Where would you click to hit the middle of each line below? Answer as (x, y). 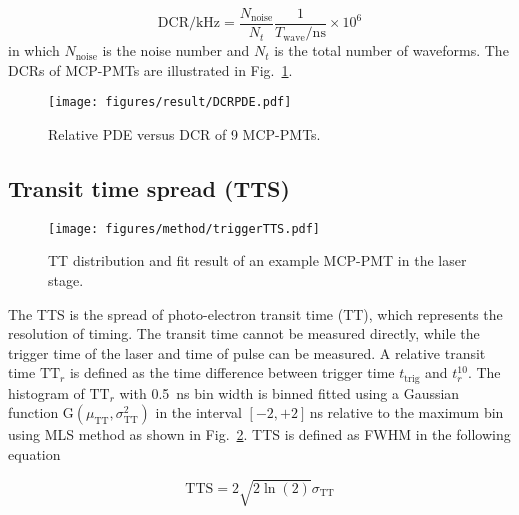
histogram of (46, 392)
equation (34, 453)
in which (34, 50)
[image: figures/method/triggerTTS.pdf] (184, 228)
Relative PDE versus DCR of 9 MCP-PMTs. (184, 133)
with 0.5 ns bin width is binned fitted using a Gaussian (289, 392)
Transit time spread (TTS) (149, 187)
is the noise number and (176, 50)
